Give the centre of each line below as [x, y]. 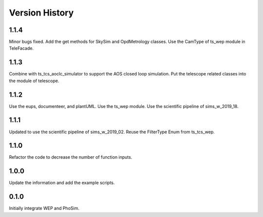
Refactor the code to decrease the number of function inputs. [71, 157]
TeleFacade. [21, 48]
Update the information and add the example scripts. [62, 183]
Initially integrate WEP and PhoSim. [44, 208]
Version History [41, 13]
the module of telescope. [34, 81]
